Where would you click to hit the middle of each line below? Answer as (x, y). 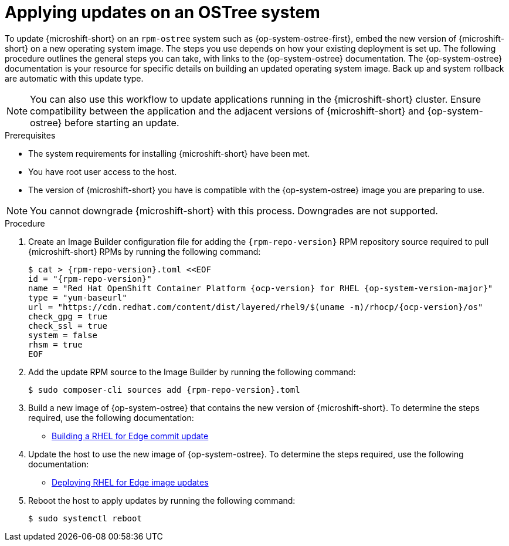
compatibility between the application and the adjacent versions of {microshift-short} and (228, 111)
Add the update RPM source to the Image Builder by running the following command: (192, 372)
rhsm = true (55, 344)
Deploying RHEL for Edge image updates (130, 482)
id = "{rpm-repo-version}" (90, 279)
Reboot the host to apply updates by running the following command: (162, 500)
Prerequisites (30, 135)
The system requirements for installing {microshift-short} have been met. (169, 153)
